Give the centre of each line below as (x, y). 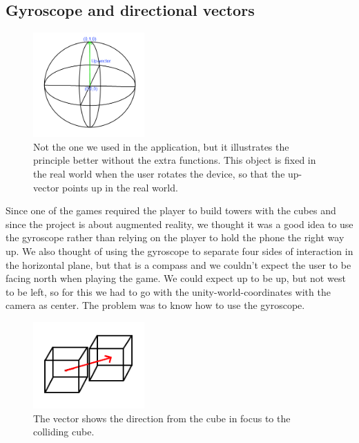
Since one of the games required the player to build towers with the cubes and (171, 210)
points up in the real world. (120, 187)
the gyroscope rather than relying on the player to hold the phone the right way (175, 237)
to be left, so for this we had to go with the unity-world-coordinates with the (168, 291)
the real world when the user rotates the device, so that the (159, 174)
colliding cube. (64, 432)
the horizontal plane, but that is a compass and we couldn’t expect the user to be (178, 264)
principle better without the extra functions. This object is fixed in (175, 160)
